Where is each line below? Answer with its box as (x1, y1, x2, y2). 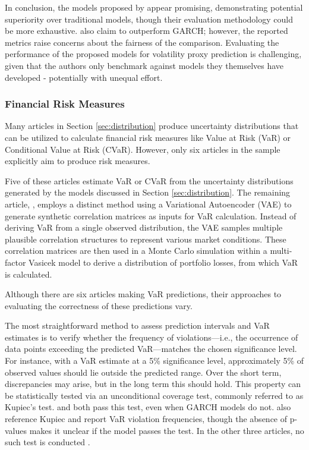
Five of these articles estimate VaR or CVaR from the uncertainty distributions (5, 174, 294, 187)
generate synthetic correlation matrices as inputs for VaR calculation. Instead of (5, 209, 297, 222)
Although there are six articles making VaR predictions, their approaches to (5, 288, 282, 300)
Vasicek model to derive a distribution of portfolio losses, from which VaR (29, 256, 298, 268)
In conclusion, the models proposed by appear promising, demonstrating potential (5, 1, 303, 13)
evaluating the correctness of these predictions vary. (5, 299, 193, 311)
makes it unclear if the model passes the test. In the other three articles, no (29, 424, 304, 436)
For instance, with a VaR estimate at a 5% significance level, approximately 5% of (5, 354, 304, 367)
